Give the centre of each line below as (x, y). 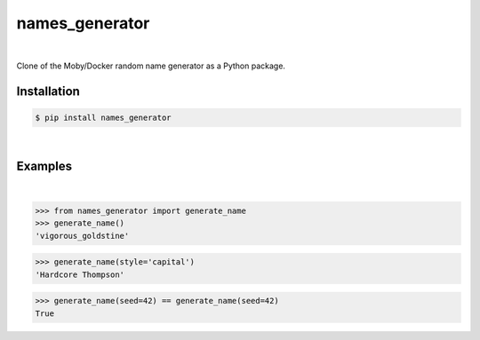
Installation (48, 91)
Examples (44, 166)
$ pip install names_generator (104, 117)
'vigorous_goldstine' (82, 236)
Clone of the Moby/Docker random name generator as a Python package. (151, 66)
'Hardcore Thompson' (80, 274)
